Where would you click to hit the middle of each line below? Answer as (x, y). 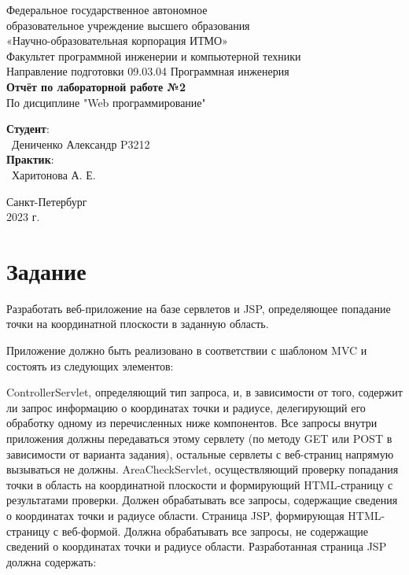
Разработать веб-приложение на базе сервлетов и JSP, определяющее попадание (199, 308)
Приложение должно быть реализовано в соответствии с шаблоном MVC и (187, 350)
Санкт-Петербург (47, 201)
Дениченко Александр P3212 (81, 144)
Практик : (30, 159)
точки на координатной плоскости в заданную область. (138, 324)
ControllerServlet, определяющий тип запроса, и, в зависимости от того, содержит (204, 392)
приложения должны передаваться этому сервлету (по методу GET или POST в (199, 438)
